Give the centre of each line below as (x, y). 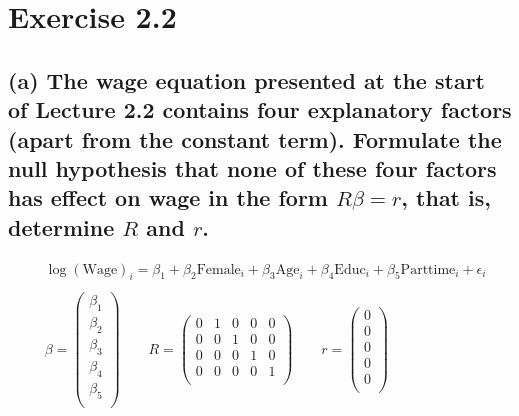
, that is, (446, 197)
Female (218, 269)
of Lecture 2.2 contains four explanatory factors (260, 109)
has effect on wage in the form (168, 197)
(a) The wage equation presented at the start (246, 79)
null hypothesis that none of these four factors (252, 167)
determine (61, 226)
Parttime (428, 269)
